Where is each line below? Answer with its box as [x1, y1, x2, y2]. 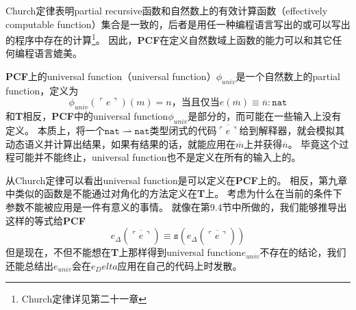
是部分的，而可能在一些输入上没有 [188, 109, 342, 123]
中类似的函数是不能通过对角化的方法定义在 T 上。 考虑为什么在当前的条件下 [5, 186, 342, 201]
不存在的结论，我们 [259, 245, 346, 259]
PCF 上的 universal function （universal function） [5, 69, 216, 83]
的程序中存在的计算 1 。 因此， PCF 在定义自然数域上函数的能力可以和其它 [5, 31, 333, 47]
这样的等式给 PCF [5, 213, 86, 227]
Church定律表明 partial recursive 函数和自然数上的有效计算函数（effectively [5, 3, 328, 17]
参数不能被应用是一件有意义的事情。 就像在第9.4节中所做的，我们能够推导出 [5, 199, 347, 214]
